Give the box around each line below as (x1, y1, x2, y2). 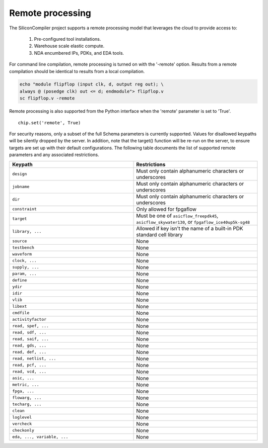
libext (12, 304, 27, 309)
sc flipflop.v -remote (19, 95, 75, 101)
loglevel (12, 415, 32, 420)
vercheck (12, 421, 32, 427)
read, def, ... (12, 350, 47, 355)
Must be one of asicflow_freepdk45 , (136, 212, 218, 219)
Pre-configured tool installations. (34, 36, 101, 42)
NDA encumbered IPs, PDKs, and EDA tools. (34, 50, 124, 56)
